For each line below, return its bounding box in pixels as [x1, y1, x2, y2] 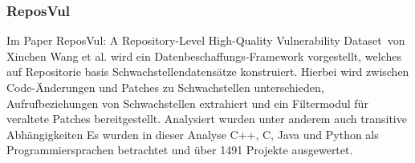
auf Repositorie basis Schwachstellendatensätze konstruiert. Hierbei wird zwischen [6, 63, 409, 80]
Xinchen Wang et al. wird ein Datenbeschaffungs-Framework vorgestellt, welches [6, 47, 401, 64]
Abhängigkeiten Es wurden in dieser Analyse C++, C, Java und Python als [6, 125, 379, 142]
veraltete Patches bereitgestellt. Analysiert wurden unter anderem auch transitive [6, 110, 407, 127]
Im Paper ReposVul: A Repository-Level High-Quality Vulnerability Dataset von [6, 32, 405, 49]
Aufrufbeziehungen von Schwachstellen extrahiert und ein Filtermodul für [6, 94, 368, 111]
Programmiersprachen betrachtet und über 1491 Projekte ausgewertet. [6, 141, 353, 158]
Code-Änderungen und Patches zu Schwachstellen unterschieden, [6, 79, 324, 95]
